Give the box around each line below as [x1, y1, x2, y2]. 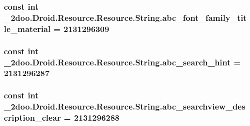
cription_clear [4, 111, 61, 124]
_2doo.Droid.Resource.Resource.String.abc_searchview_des [4, 100, 246, 112]
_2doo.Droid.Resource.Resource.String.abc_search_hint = [4, 56, 241, 68]
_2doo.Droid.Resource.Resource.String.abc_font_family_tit [4, 11, 247, 23]
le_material [4, 22, 51, 34]
